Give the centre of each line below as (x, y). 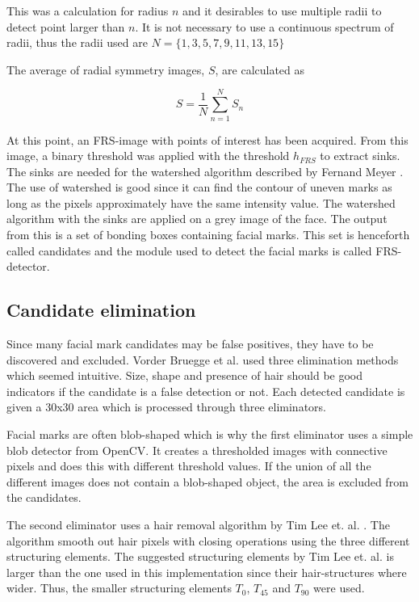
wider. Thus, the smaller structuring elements (119, 588)
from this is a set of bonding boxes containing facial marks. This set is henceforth (208, 235)
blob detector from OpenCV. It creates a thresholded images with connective (197, 450)
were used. (339, 588)
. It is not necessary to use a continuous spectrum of (264, 26)
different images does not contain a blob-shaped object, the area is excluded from (207, 481)
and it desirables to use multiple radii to (282, 11)
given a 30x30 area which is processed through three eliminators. (166, 407)
